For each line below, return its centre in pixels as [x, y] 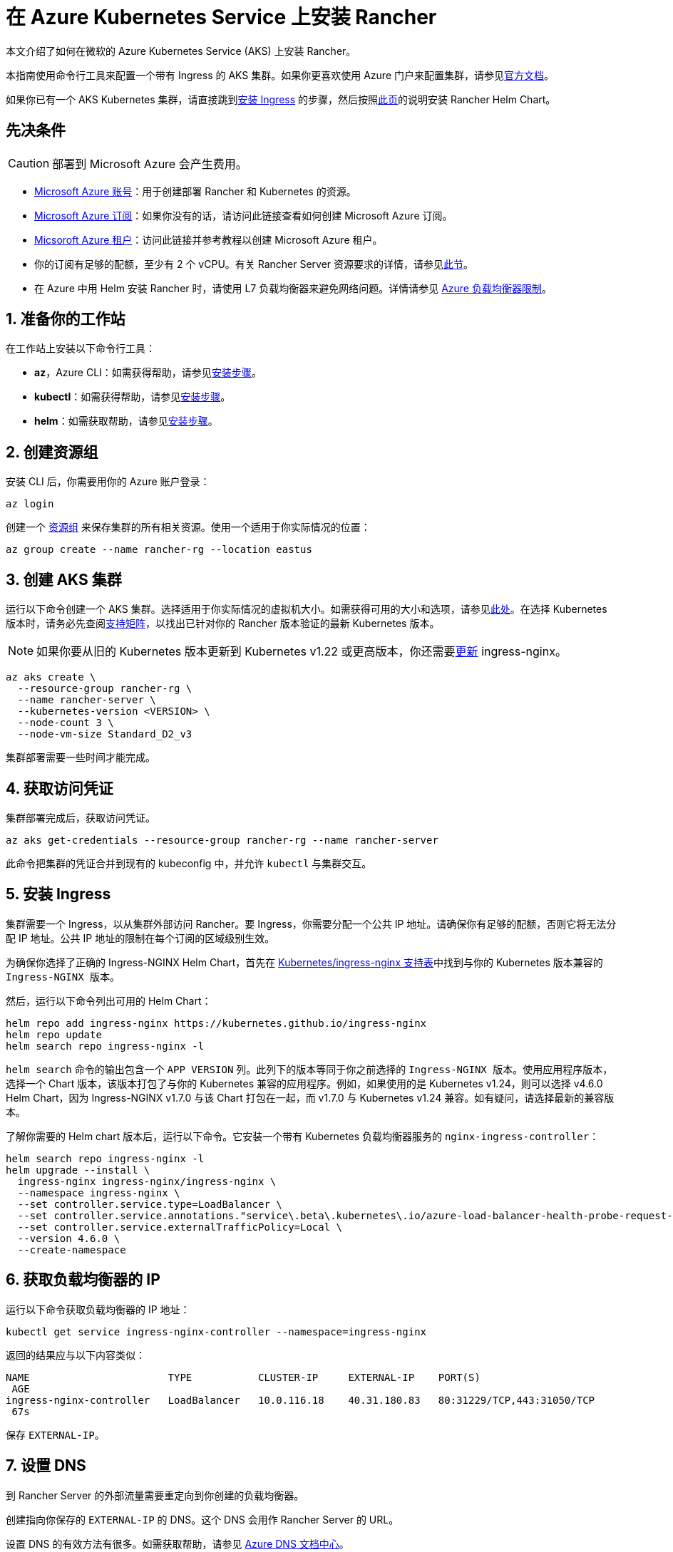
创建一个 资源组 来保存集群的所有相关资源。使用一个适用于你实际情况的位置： [188, 527]
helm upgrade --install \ [78, 1170]
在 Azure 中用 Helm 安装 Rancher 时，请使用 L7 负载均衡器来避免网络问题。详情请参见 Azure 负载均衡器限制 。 [293, 288]
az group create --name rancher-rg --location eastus [159, 550]
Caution [29, 163]
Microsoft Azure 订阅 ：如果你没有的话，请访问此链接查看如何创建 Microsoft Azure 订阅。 [243, 215]
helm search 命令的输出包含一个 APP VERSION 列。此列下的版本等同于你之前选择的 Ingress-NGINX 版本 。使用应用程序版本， [309, 1069]
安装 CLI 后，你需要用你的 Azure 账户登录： [108, 482]
